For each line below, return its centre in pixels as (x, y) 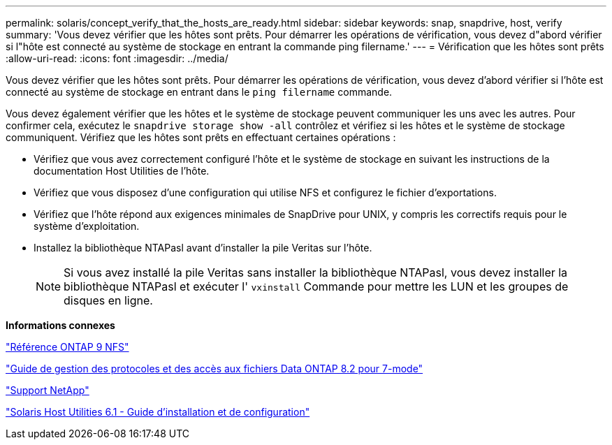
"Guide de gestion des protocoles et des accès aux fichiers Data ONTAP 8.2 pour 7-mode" (214, 369)
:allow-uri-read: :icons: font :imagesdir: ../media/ (117, 58)
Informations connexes (60, 325)
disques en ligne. (108, 300)
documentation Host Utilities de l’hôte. (122, 171)
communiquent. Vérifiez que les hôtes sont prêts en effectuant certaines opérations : (201, 137)
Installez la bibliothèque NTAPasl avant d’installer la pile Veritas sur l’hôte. (203, 248)
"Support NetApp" (48, 390)
